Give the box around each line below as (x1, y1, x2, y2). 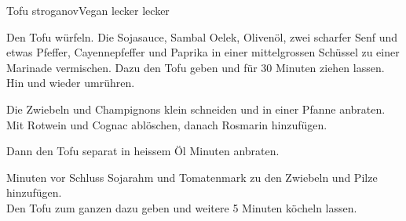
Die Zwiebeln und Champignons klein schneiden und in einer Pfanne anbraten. (6, 100, 386, 117)
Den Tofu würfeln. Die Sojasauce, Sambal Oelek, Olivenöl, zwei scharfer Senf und (6, 28, 398, 45)
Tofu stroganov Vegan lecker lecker (6, 2, 170, 18)
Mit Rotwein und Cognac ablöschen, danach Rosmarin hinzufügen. (6, 116, 327, 132)
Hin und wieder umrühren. (6, 74, 135, 91)
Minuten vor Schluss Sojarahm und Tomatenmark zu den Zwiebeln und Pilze (6, 168, 378, 185)
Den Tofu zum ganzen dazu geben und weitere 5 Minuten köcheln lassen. (6, 199, 357, 216)
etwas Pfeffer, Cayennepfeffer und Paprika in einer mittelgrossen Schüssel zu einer (6, 44, 400, 60)
